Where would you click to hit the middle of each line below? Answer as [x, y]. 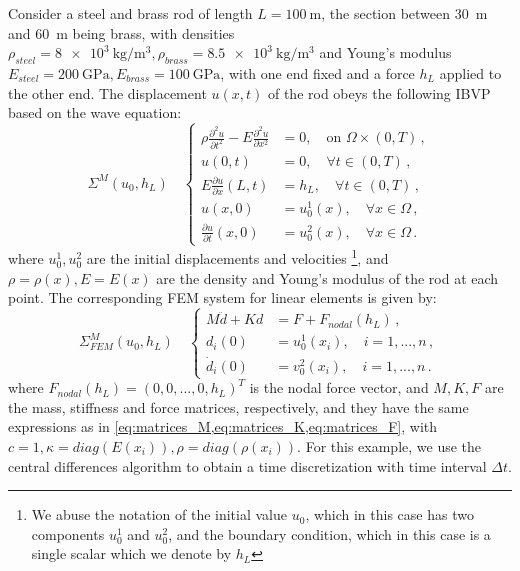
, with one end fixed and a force [317, 72]
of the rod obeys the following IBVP [379, 92]
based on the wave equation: [95, 112]
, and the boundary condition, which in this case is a [329, 533]
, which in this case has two [389, 514]
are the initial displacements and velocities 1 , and [237, 256]
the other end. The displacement [107, 92]
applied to [470, 72]
